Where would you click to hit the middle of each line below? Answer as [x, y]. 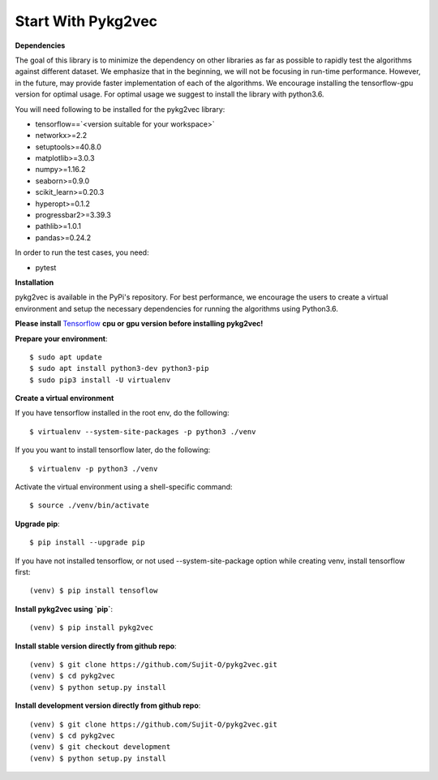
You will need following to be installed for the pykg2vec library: [120, 109]
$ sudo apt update [66, 357]
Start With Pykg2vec [86, 21]
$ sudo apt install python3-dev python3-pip [120, 368]
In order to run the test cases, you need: [82, 252]
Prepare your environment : [62, 338]
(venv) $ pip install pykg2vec [92, 628]
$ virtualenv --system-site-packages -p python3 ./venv [143, 431]
